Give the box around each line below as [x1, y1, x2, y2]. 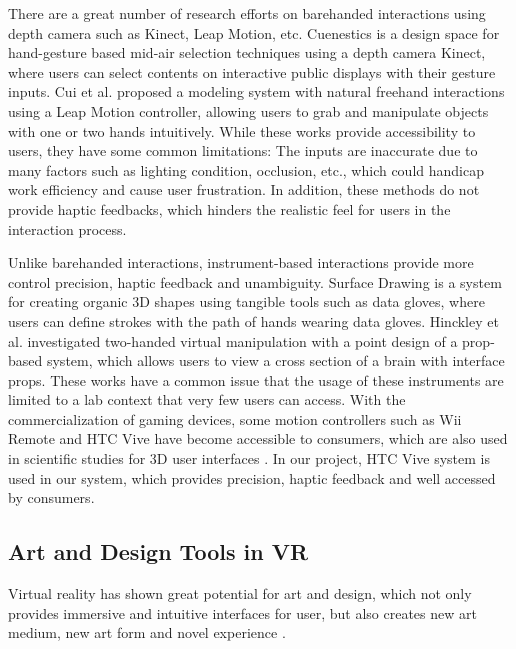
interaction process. [8, 218, 127, 239]
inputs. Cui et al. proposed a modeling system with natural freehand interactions [8, 81, 505, 102]
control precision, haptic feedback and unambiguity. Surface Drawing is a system [8, 271, 502, 292]
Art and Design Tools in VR [8, 536, 309, 567]
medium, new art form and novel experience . [8, 622, 286, 643]
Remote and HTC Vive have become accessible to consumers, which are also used [8, 428, 508, 449]
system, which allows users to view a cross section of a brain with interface [46, 350, 505, 371]
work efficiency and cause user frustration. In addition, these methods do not [8, 179, 480, 200]
